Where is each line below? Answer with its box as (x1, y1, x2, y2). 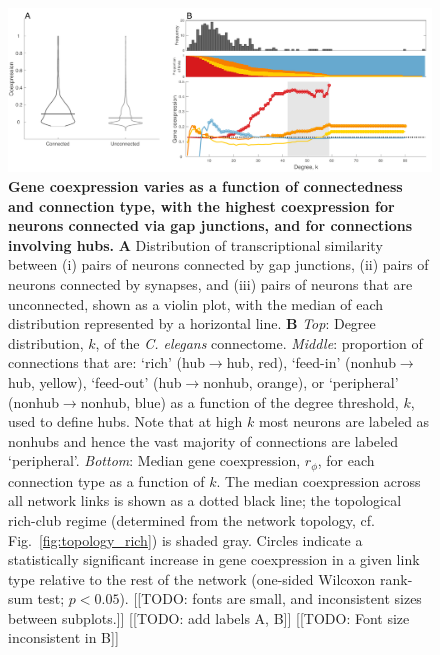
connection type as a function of (8, 470, 205, 491)
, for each (317, 450, 375, 471)
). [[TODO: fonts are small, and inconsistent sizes (119, 588, 422, 609)
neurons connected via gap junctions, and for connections (8, 215, 413, 236)
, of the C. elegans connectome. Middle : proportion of (95, 332, 423, 353)
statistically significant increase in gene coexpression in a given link (8, 549, 420, 570)
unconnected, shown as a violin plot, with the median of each (8, 293, 384, 314)
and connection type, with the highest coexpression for (8, 195, 395, 216)
